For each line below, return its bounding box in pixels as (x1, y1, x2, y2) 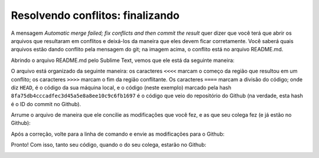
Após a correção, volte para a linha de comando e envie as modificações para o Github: (11, 130, 224, 137)
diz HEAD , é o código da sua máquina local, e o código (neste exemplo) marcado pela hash (11, 84, 232, 91)
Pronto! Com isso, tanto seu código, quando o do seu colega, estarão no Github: (11, 141, 207, 149)
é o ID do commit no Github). (11, 100, 82, 107)
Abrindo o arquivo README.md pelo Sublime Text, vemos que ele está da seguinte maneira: (11, 57, 235, 64)
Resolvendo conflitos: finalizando (11, 9, 180, 22)
